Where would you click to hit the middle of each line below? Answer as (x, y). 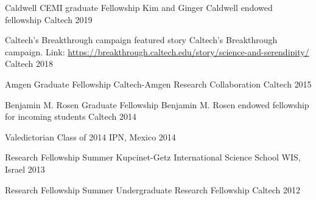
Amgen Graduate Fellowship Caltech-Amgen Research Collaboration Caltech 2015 (158, 84)
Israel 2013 (25, 169)
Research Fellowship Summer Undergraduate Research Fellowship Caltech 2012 (153, 189)
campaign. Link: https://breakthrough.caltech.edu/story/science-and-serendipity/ (157, 51)
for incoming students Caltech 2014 (71, 116)
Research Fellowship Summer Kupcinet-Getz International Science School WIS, (153, 157)
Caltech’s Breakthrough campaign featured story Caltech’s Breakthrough (141, 40)
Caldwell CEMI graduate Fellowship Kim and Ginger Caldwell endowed (139, 7)
